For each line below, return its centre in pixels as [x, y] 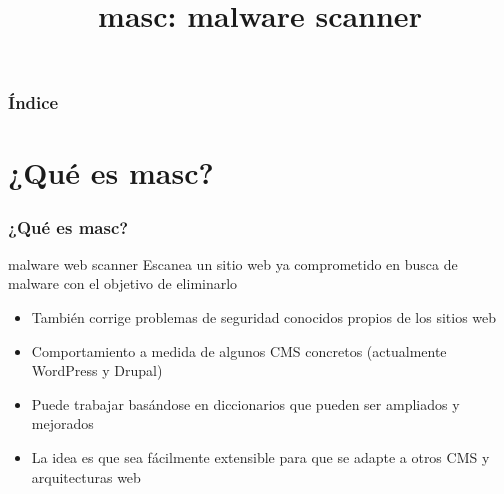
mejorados [62, 423]
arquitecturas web [86, 476]
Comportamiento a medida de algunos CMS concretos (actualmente [239, 350]
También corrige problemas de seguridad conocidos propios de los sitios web [264, 317]
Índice [33, 102]
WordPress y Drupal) [97, 370]
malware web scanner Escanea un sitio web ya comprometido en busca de [233, 263]
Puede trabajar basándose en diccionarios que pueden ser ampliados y [245, 403]
